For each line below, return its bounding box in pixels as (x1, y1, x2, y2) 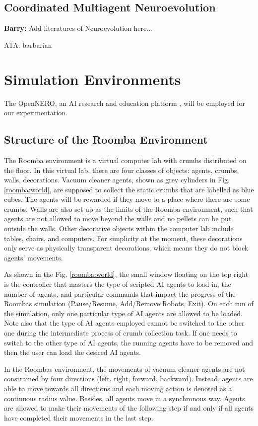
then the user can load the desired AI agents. (4, 347, 141, 357)
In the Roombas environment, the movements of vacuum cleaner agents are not (4, 363, 245, 374)
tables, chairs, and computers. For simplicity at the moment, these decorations (4, 233, 243, 243)
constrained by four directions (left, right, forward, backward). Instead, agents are (4, 373, 253, 384)
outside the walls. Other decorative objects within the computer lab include (4, 223, 234, 234)
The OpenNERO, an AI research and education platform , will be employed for (4, 97, 245, 108)
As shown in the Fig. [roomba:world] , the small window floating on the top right (4, 269, 249, 279)
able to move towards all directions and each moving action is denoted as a (4, 383, 232, 393)
